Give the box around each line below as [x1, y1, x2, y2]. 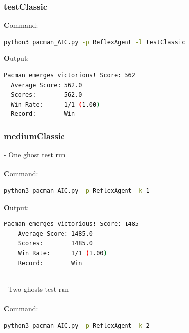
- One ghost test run [4, 149, 66, 160]
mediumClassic [4, 129, 65, 142]
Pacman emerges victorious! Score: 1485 [4, 221, 139, 228]
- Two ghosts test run [4, 283, 69, 294]
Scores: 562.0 [11, 91, 82, 99]
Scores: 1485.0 [18, 240, 93, 247]
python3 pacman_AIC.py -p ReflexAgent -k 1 [4, 187, 150, 194]
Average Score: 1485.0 [18, 230, 93, 237]
